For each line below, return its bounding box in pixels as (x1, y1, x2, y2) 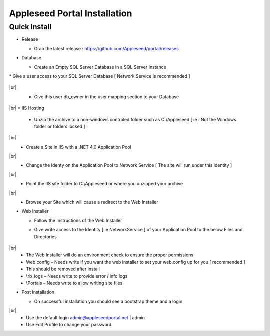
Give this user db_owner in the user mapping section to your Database (34, 93, 179, 100)
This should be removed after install (26, 266, 100, 272)
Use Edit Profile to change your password (26, 321, 112, 327)
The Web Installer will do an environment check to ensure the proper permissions (26, 252, 194, 258)
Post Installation (21, 289, 55, 295)
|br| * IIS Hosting (9, 105, 44, 111)
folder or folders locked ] (34, 123, 85, 129)
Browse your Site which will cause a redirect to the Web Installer (26, 199, 158, 205)
